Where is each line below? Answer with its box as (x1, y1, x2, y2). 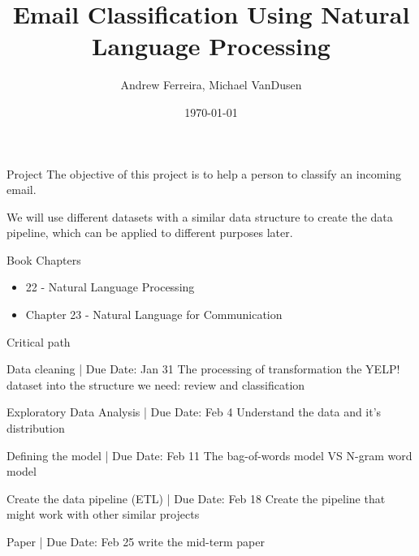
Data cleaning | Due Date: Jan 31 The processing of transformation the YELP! (6, 360, 400, 377)
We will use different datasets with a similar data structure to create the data (6, 208, 393, 225)
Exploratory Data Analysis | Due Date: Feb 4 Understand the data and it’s (6, 403, 382, 420)
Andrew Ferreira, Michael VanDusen (120, 76, 302, 93)
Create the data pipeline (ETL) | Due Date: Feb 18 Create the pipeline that (6, 489, 386, 506)
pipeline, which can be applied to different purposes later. (6, 224, 293, 241)
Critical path (6, 333, 71, 350)
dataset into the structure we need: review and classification (6, 376, 305, 393)
